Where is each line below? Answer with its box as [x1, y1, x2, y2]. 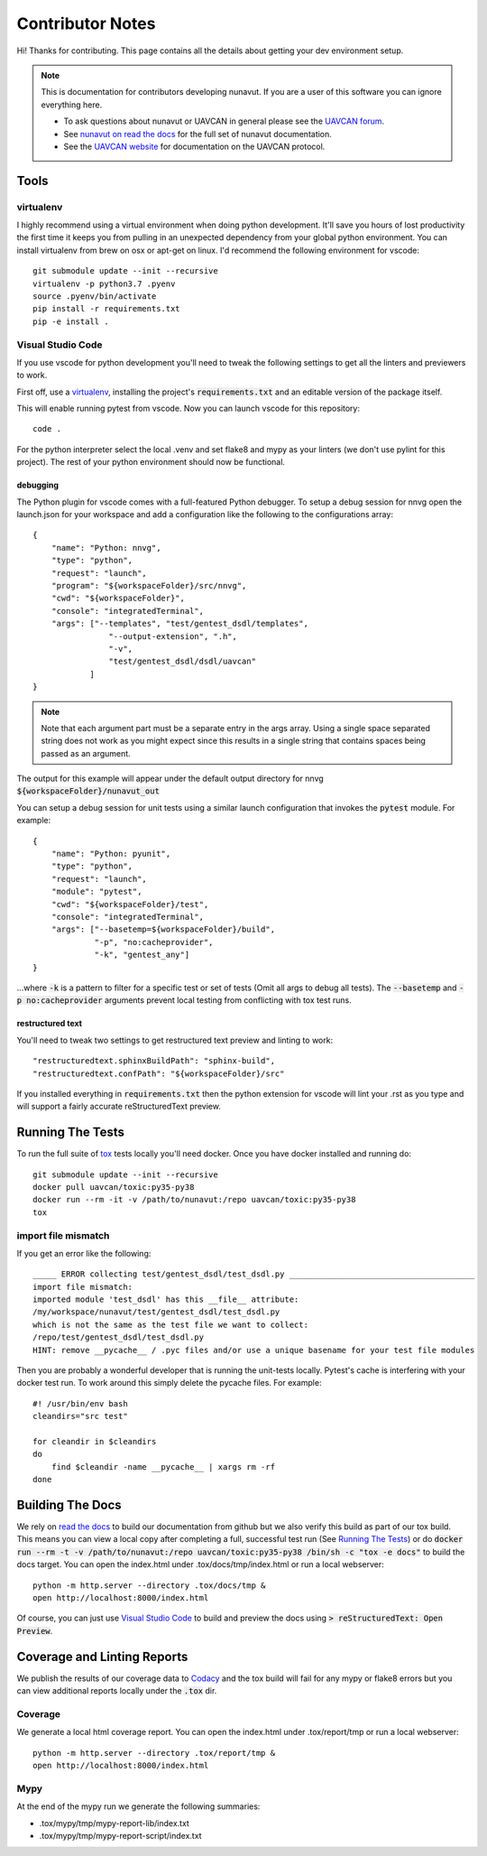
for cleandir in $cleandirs [32, 1436, 157, 1446]
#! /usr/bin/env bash [32, 1398, 128, 1408]
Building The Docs [16, 1497, 122, 1512]
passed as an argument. [41, 747, 131, 758]
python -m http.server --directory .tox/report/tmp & [32, 1748, 275, 1758]
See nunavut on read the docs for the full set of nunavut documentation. [63, 128, 333, 139]
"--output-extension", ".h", [108, 631, 238, 641]
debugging [16, 479, 59, 491]
